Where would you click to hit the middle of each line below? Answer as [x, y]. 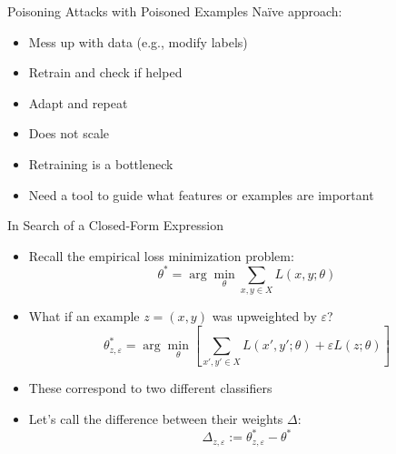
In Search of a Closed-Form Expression [115, 225]
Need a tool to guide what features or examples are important [201, 194]
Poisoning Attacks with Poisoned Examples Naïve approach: [175, 11]
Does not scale [69, 133]
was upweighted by [264, 316]
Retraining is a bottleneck [101, 163]
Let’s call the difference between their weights [156, 419]
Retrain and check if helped [105, 72]
